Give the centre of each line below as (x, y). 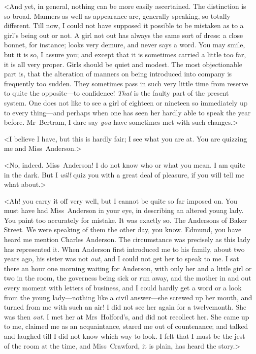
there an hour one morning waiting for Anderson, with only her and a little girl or (128, 268)
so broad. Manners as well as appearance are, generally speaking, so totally (117, 16)
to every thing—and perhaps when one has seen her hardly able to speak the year (128, 112)
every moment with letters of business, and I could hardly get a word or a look (123, 288)
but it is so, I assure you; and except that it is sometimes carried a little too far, (125, 54)
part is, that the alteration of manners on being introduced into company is (118, 74)
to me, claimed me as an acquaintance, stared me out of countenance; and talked (126, 326)
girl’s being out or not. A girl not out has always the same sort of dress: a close (124, 35)
